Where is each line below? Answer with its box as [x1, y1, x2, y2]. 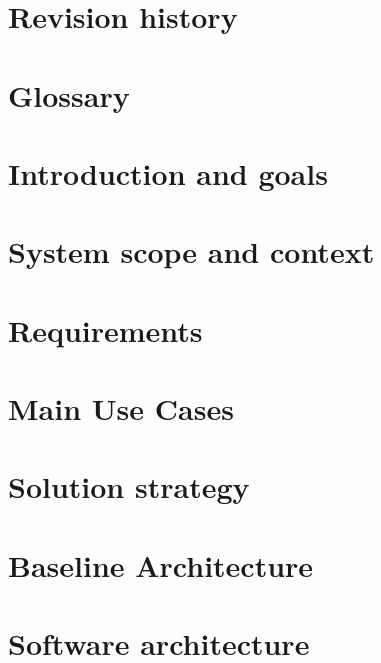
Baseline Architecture [8, 544, 314, 585]
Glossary [8, 74, 130, 115]
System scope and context [8, 231, 375, 272]
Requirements [8, 309, 203, 350]
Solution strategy [8, 466, 250, 507]
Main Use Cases [8, 388, 234, 429]
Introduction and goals [8, 152, 328, 193]
